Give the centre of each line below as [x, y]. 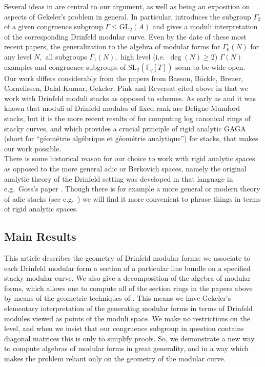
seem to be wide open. [210, 66]
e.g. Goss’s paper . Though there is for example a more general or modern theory [132, 189]
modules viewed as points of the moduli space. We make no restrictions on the [127, 318]
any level [18, 56]
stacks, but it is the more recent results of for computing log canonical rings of [127, 118]
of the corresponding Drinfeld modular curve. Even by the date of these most [125, 36]
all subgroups [66, 56]
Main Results [40, 236]
